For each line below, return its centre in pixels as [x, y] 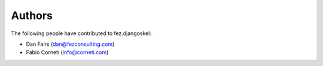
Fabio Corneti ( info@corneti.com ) [67, 52]
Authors [32, 15]
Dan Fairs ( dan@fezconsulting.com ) [70, 44]
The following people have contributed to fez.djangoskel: [81, 33]
